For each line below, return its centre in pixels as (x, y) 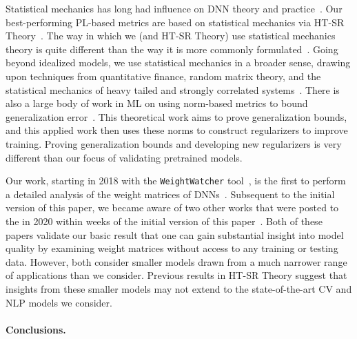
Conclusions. (36, 329)
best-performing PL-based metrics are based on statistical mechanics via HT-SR (175, 22)
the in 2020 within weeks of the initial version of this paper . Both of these (164, 221)
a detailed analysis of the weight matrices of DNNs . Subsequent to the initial (170, 194)
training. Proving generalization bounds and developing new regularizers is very (174, 143)
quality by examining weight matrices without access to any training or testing (172, 248)
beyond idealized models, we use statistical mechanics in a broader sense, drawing (178, 62)
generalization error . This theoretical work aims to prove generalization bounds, (176, 116)
